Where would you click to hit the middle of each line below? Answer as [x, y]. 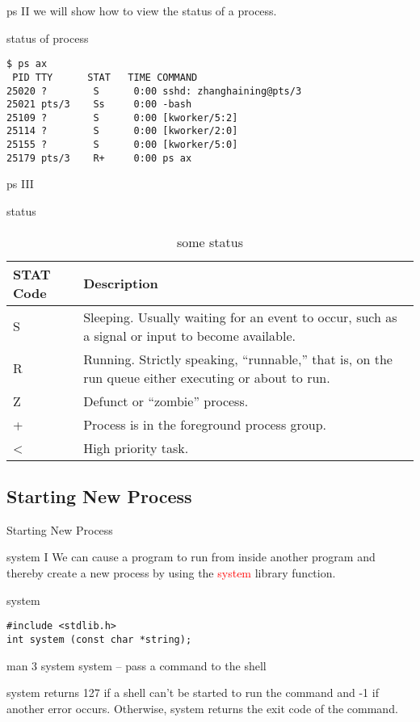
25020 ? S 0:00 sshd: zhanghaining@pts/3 [154, 91]
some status [210, 241]
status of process [48, 38]
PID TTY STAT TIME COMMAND [105, 77]
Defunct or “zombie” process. [166, 401]
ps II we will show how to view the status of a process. [142, 10]
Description [121, 283]
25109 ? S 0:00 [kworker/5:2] [122, 118]
